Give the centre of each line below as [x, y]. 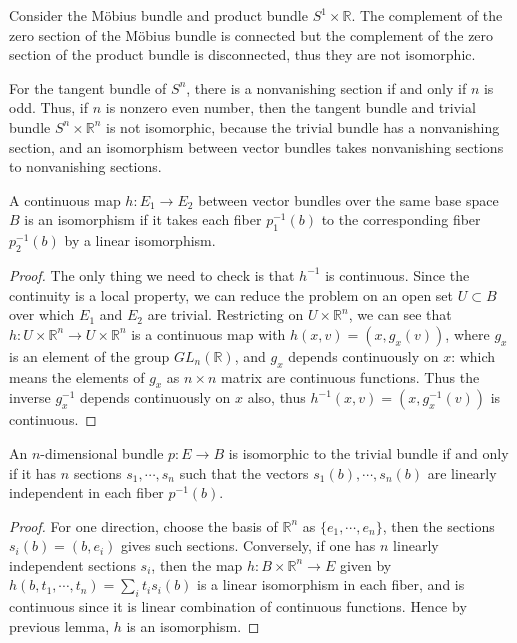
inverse [30, 397]
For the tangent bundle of [88, 87]
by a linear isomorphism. [140, 240]
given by [365, 564]
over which [42, 314]
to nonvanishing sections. [85, 166]
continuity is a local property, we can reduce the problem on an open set [231, 294]
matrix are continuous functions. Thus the [350, 376]
